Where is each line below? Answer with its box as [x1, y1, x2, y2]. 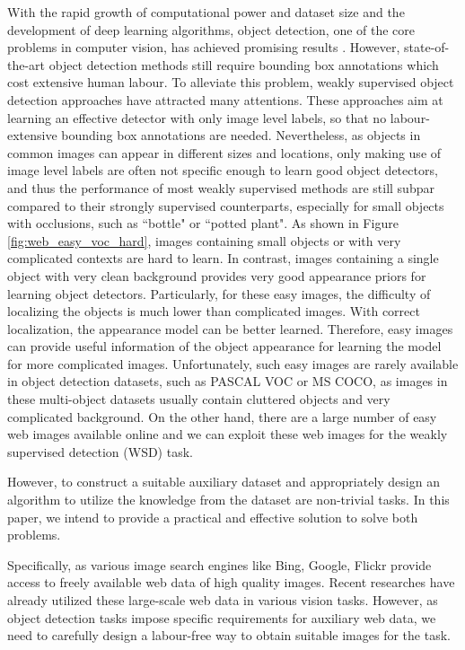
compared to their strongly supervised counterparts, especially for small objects [7, 196, 444, 215]
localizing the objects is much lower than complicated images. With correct [7, 302, 420, 321]
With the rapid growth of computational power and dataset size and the [7, 3, 405, 21]
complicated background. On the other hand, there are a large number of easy [7, 407, 437, 426]
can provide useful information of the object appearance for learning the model [7, 337, 442, 356]
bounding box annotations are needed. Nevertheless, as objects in [61, 126, 421, 145]
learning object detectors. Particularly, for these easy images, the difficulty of [7, 284, 431, 303]
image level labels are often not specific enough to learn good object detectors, [7, 161, 438, 180]
